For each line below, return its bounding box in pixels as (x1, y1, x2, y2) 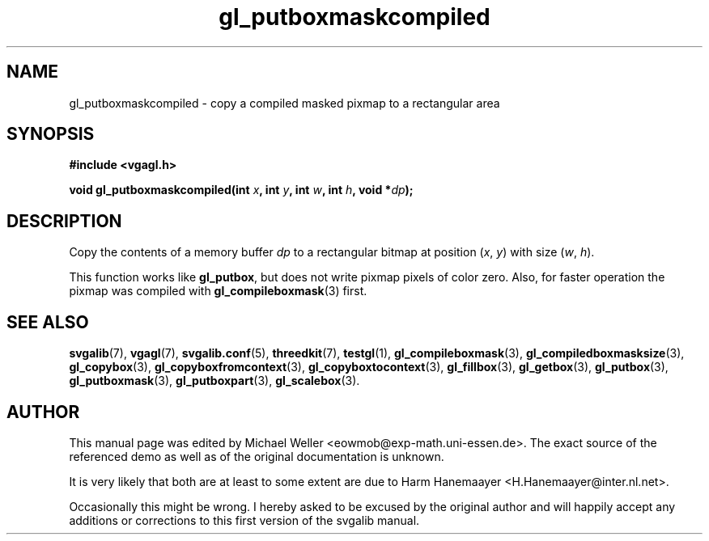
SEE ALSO (6, 311, 89, 332)
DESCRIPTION (6, 210, 122, 231)
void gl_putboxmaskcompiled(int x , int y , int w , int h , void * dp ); (69, 183, 414, 197)
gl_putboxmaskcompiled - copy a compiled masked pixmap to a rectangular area (69, 95, 500, 110)
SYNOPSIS (6, 124, 95, 145)
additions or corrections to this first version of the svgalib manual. (69, 513, 420, 527)
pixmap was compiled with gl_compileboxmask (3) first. (69, 284, 367, 298)
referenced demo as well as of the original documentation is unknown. (69, 449, 444, 463)
